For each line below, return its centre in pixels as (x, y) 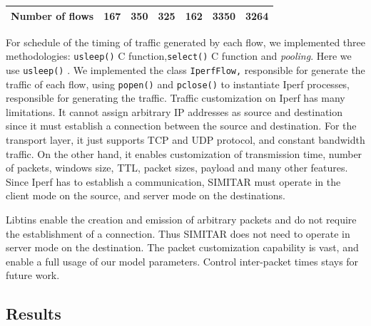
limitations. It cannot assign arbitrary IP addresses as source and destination (174, 111)
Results (34, 314)
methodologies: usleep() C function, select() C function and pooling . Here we (179, 56)
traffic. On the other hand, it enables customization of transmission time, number (184, 153)
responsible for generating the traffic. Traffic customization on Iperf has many (176, 98)
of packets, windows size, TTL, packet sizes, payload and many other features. (177, 168)
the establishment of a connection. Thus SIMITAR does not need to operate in (178, 233)
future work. (33, 275)
